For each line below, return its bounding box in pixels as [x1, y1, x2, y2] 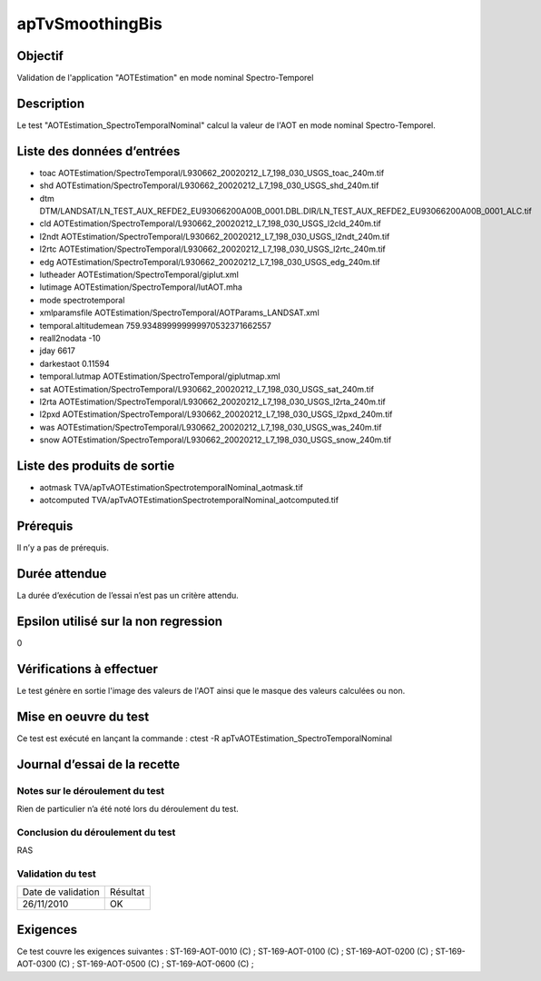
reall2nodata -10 [39, 332, 102, 343]
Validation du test [16, 867, 97, 880]
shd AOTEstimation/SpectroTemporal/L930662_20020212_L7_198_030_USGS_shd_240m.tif [39, 180, 379, 191]
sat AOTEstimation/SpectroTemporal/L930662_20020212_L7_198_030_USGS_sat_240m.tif [39, 383, 374, 394]
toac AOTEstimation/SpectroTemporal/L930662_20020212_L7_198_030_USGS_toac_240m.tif [39, 167, 385, 178]
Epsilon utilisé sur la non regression [16, 614, 222, 629]
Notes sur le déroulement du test [16, 784, 165, 797]
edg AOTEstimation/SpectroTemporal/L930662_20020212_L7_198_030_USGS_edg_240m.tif [39, 256, 380, 267]
